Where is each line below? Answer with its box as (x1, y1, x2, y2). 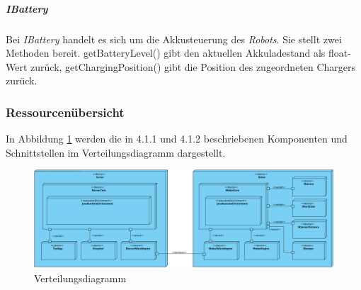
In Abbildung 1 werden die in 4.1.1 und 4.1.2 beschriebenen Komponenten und (6, 131, 348, 146)
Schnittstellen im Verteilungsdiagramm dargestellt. (6, 145, 226, 160)
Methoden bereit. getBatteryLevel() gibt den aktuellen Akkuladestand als (6, 45, 326, 60)
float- (328, 45, 351, 60)
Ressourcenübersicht (6, 103, 125, 121)
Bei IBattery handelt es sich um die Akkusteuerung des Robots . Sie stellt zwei (6, 31, 342, 46)
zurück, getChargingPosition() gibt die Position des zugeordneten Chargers (30, 59, 356, 74)
